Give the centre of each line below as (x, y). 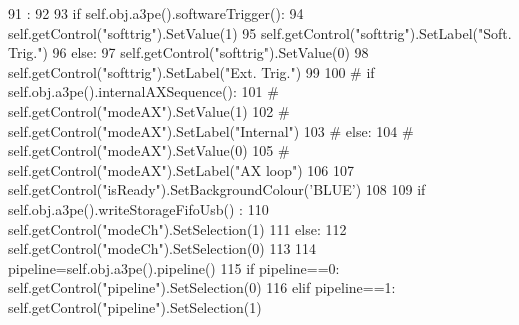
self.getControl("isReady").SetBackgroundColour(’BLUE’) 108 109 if (217, 189)
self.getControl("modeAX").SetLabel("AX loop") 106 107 (181, 169)
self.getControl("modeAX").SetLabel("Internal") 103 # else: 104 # (211, 130)
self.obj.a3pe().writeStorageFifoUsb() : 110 (138, 208)
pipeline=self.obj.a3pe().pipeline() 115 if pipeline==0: (174, 267)
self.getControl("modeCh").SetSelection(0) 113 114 (162, 248)
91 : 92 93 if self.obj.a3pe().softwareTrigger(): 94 (156, 13)
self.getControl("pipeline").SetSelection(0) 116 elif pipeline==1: (202, 287)
